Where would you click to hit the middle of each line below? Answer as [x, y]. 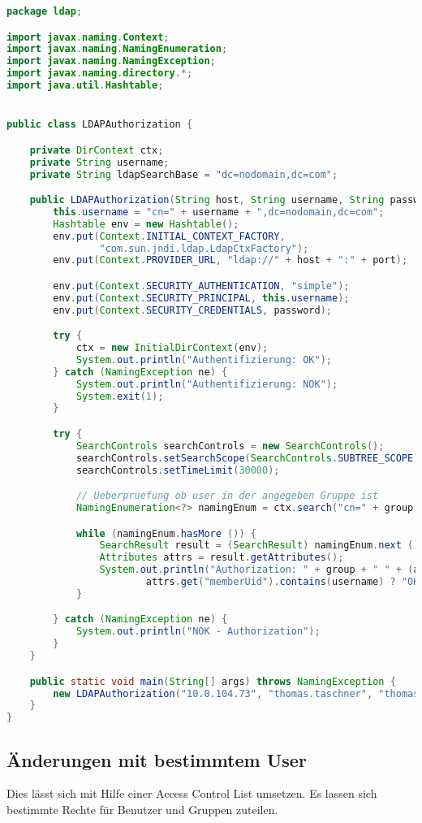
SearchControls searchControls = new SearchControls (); [230, 446]
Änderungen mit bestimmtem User [157, 759]
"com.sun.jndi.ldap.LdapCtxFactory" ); [204, 248]
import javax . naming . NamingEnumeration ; [117, 49]
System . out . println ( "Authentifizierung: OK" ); [204, 360]
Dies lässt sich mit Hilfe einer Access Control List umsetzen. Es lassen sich [192, 793]
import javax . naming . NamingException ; [111, 61]
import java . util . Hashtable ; [85, 86]
